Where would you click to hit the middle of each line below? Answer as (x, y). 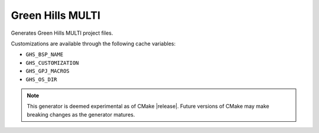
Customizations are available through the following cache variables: (93, 44)
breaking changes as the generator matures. (81, 114)
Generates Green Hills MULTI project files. (62, 33)
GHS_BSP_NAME (45, 55)
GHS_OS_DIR (41, 79)
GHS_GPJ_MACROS (48, 71)
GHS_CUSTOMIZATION (52, 63)
